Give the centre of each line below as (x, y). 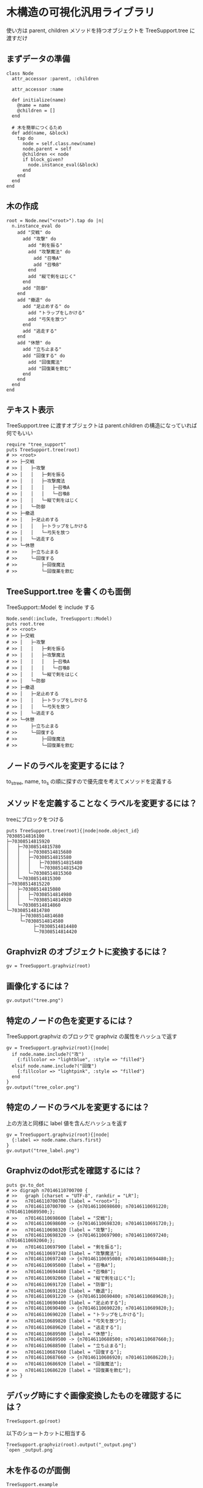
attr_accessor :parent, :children (55, 79)
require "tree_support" (36, 445)
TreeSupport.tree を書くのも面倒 (69, 592)
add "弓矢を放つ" (48, 319)
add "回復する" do (44, 356)
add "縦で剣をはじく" (52, 276)
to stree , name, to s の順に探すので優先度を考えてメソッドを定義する (89, 782)
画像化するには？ (38, 986)
